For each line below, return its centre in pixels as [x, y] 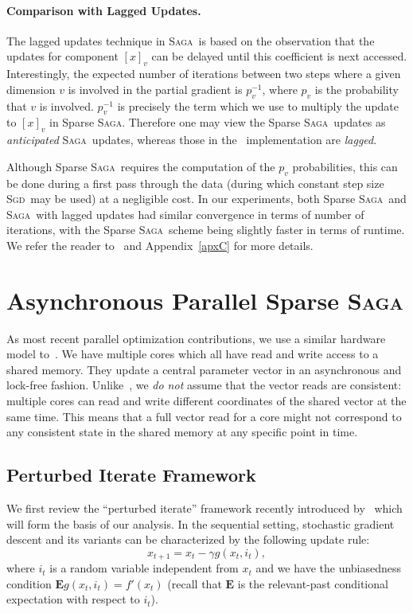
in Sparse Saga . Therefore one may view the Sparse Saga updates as [217, 122]
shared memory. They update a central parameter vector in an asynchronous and [204, 369]
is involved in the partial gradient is [155, 89]
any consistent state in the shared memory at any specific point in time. [182, 432]
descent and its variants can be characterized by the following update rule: [188, 539]
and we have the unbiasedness [329, 568]
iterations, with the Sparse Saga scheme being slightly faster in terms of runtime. [206, 230]
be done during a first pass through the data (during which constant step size [195, 183]
